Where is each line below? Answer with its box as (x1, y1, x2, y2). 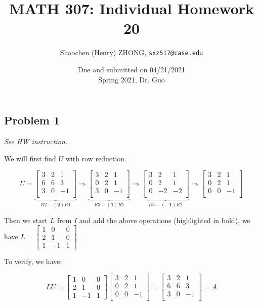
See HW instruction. (4, 136, 68, 146)
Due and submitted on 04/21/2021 (77, 64, 186, 74)
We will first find (4, 153, 56, 163)
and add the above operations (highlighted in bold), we (79, 214, 250, 225)
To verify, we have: (4, 256, 62, 267)
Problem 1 (4, 112, 60, 128)
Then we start (4, 214, 48, 225)
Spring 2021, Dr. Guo (98, 74, 165, 84)
